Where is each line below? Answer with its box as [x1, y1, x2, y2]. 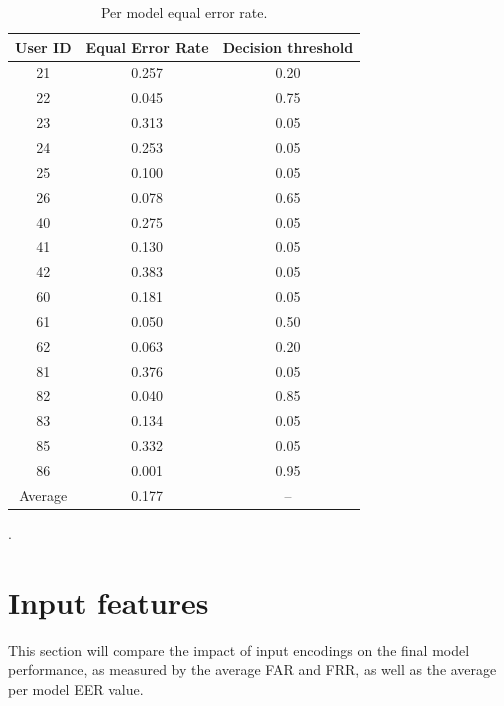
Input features [8, 581, 209, 622]
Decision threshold [222, 36, 354, 57]
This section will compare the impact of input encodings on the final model [8, 639, 470, 660]
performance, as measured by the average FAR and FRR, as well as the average [8, 659, 497, 680]
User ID [15, 36, 72, 57]
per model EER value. [8, 678, 144, 699]
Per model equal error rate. [100, 2, 268, 22]
